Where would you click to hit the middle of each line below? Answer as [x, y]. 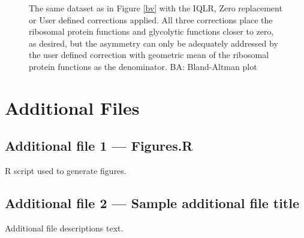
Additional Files [72, 107]
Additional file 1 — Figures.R [99, 146]
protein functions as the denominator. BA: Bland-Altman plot [143, 66]
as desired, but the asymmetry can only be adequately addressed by [153, 43]
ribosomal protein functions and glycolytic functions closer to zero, [151, 31]
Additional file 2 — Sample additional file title [152, 203]
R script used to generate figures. [66, 171]
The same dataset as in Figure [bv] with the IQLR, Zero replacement [156, 8]
